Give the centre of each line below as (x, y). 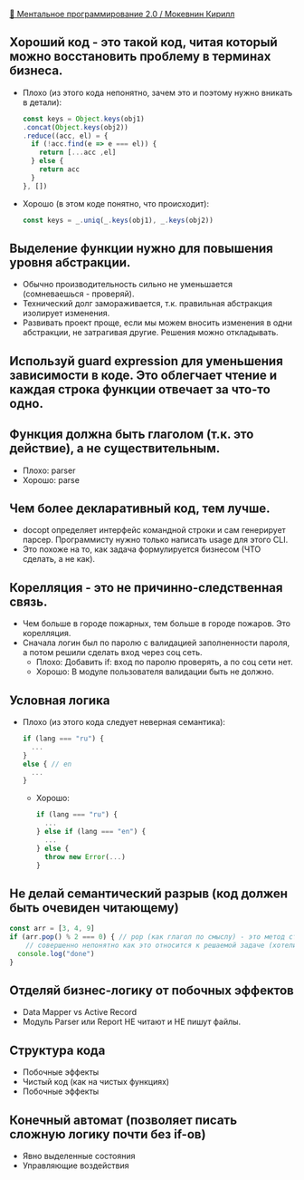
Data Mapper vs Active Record (80, 1012)
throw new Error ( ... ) (85, 856)
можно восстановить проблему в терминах (140, 57)
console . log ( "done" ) (56, 953)
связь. (28, 601)
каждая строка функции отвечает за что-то (140, 389)
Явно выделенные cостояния (79, 1156)
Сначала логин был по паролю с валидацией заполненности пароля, (156, 643)
